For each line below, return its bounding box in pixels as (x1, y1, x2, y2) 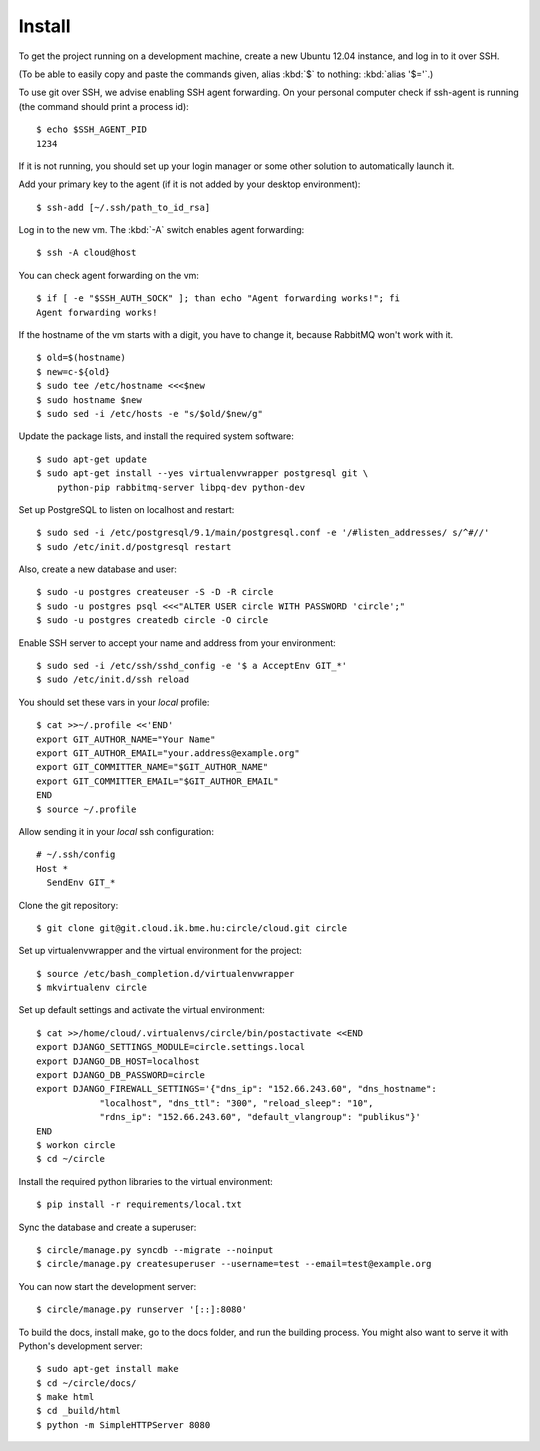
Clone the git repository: (18, 899, 119, 911)
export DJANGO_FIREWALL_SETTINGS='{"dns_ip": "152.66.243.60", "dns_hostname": (36, 1083, 437, 1095)
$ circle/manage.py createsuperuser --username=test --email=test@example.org (36, 1258, 432, 1270)
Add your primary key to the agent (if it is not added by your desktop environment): (18, 178, 361, 190)
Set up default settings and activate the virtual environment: (18, 1004, 265, 1016)
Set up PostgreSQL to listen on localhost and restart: (18, 503, 235, 515)
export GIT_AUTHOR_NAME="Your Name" (36, 733, 216, 745)
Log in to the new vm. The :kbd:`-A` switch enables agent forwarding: (18, 224, 305, 236)
